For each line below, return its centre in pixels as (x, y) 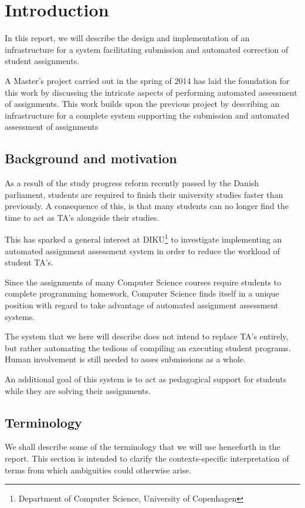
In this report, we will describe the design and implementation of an (127, 38)
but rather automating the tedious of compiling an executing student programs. (148, 347)
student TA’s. (29, 262)
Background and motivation (91, 158)
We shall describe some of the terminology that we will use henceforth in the (143, 447)
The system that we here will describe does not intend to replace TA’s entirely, (147, 336)
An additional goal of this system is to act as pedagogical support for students (146, 379)
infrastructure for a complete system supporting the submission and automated (147, 115)
